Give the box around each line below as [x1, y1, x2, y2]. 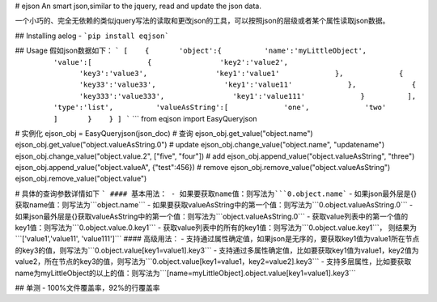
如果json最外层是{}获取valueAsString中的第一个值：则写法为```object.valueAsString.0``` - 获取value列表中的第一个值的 [15, 211, 409, 221]
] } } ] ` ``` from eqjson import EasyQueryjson [53, 113, 258, 123]
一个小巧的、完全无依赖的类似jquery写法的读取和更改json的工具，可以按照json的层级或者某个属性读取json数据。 [15, 16, 390, 26]
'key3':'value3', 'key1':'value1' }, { [78, 69, 404, 78]
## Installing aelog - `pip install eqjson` [15, 31, 169, 40]
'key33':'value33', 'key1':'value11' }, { [78, 80, 417, 89]
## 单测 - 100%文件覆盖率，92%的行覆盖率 [15, 283, 161, 292]
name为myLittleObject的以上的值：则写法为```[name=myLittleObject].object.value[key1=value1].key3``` [15, 268, 356, 278]
